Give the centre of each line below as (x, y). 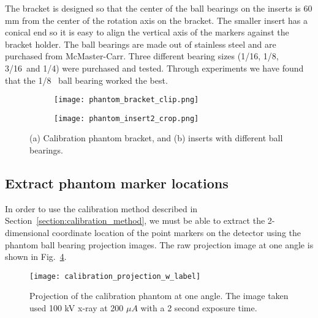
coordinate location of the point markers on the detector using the (177, 233)
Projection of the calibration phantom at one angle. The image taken (159, 296)
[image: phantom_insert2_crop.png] (127, 118)
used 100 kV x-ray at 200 (77, 308)
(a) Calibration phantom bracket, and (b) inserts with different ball (156, 138)
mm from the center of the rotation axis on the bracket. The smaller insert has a (156, 20)
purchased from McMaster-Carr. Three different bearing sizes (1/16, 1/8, (142, 56)
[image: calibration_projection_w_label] (115, 276)
